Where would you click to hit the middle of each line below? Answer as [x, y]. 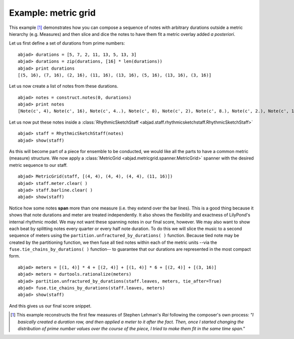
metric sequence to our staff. [38, 165]
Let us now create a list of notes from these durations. [64, 86]
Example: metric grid [52, 13]
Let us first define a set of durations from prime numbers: [67, 43]
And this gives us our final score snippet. [50, 306]
